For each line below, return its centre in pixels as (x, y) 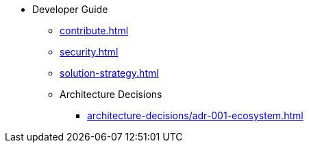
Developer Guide (70, 9)
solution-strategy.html (109, 73)
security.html (89, 52)
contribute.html (94, 30)
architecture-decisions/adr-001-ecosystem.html (195, 115)
